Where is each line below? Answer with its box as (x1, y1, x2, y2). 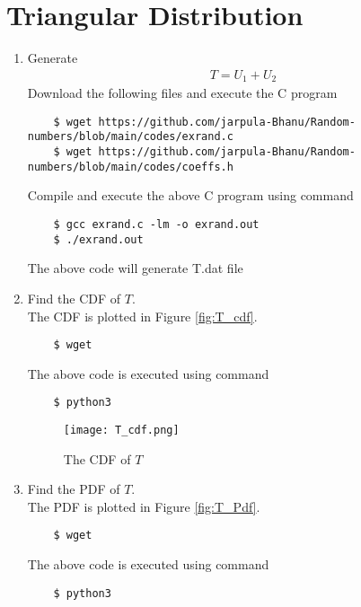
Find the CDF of (27, 288, 121, 307)
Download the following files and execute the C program (27, 84, 338, 102)
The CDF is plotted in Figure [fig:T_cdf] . (27, 306, 258, 325)
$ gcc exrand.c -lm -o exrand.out (53, 218, 260, 232)
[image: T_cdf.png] (63, 424, 180, 437)
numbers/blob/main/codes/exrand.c (27, 130, 233, 144)
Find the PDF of (27, 479, 120, 498)
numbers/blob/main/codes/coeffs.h (27, 160, 233, 173)
